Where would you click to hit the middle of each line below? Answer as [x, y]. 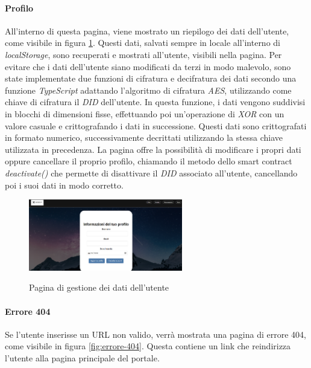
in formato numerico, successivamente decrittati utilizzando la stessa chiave [144, 137]
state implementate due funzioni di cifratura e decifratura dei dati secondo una [151, 78]
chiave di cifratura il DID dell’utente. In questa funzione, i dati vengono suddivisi [155, 102]
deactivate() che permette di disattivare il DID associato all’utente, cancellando [151, 173]
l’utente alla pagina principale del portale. [82, 357]
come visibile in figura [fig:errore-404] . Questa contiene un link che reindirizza [148, 346]
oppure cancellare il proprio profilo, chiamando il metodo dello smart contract [149, 161]
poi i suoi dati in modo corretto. [64, 185]
